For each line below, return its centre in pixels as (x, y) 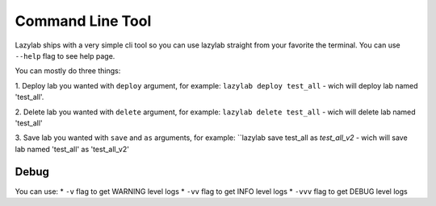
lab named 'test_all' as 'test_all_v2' (72, 149)
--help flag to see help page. (65, 56)
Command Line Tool (83, 21)
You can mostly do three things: (68, 71)
